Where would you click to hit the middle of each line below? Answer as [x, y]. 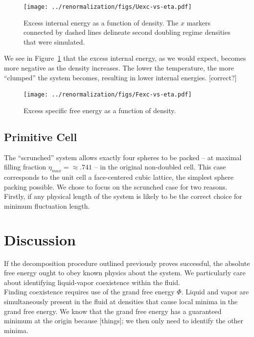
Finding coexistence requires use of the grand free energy [89, 292]
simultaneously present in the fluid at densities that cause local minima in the [121, 301]
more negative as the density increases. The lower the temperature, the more [119, 68]
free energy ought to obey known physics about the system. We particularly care [125, 273]
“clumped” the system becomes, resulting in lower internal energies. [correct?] [120, 77]
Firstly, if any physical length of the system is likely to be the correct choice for [123, 196]
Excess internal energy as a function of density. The [101, 22]
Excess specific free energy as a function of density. [100, 110]
